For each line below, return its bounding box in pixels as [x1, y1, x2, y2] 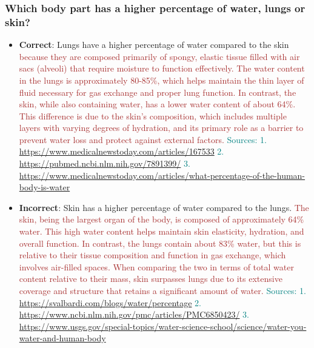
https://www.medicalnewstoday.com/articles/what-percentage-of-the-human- [19, 169, 306, 181]
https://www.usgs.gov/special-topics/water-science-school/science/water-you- [19, 320, 307, 332]
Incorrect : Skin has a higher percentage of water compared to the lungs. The [19, 201, 309, 213]
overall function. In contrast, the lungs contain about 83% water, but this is [19, 236, 301, 249]
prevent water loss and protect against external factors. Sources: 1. [19, 133, 267, 146]
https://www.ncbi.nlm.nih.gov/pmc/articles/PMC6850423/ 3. [19, 308, 250, 321]
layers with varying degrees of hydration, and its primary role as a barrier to [19, 121, 304, 134]
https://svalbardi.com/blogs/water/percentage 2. [19, 296, 201, 309]
